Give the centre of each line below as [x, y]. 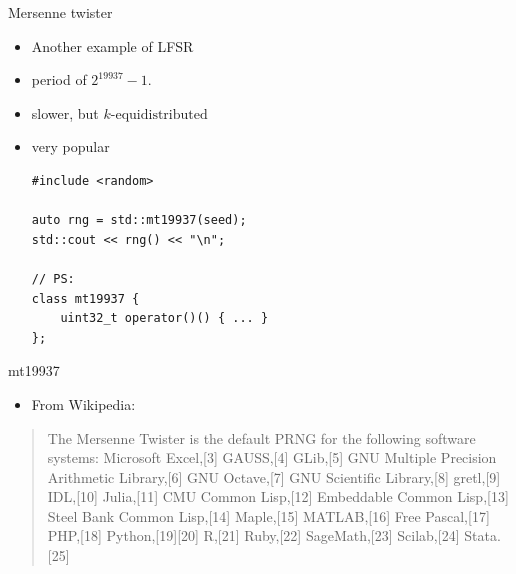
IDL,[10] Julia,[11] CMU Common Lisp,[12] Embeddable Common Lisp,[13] [278, 496]
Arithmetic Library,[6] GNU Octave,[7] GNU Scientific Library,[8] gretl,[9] [274, 476]
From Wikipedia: [83, 403]
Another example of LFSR [112, 45]
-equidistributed [159, 114]
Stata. [482, 535]
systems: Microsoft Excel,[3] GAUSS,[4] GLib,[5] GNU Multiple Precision [272, 457]
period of [59, 79]
